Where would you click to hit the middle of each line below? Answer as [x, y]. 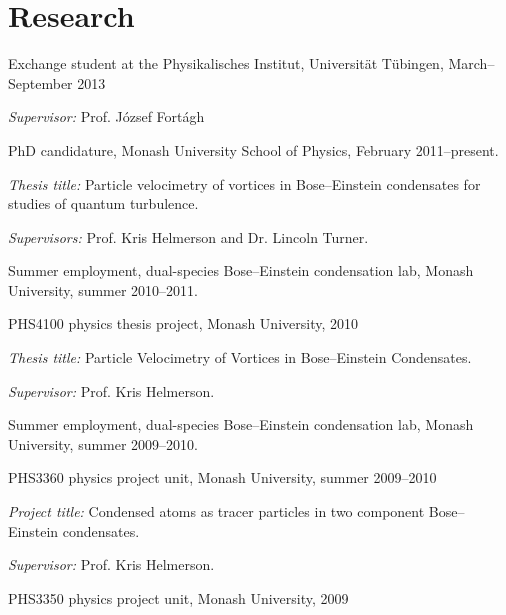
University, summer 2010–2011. [103, 289]
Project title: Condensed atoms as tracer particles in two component [216, 511]
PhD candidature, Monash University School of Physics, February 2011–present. [253, 149]
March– [471, 63]
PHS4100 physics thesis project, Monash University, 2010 [183, 323]
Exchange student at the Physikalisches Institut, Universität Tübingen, [226, 63]
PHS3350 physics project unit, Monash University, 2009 [178, 597]
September [40, 82]
